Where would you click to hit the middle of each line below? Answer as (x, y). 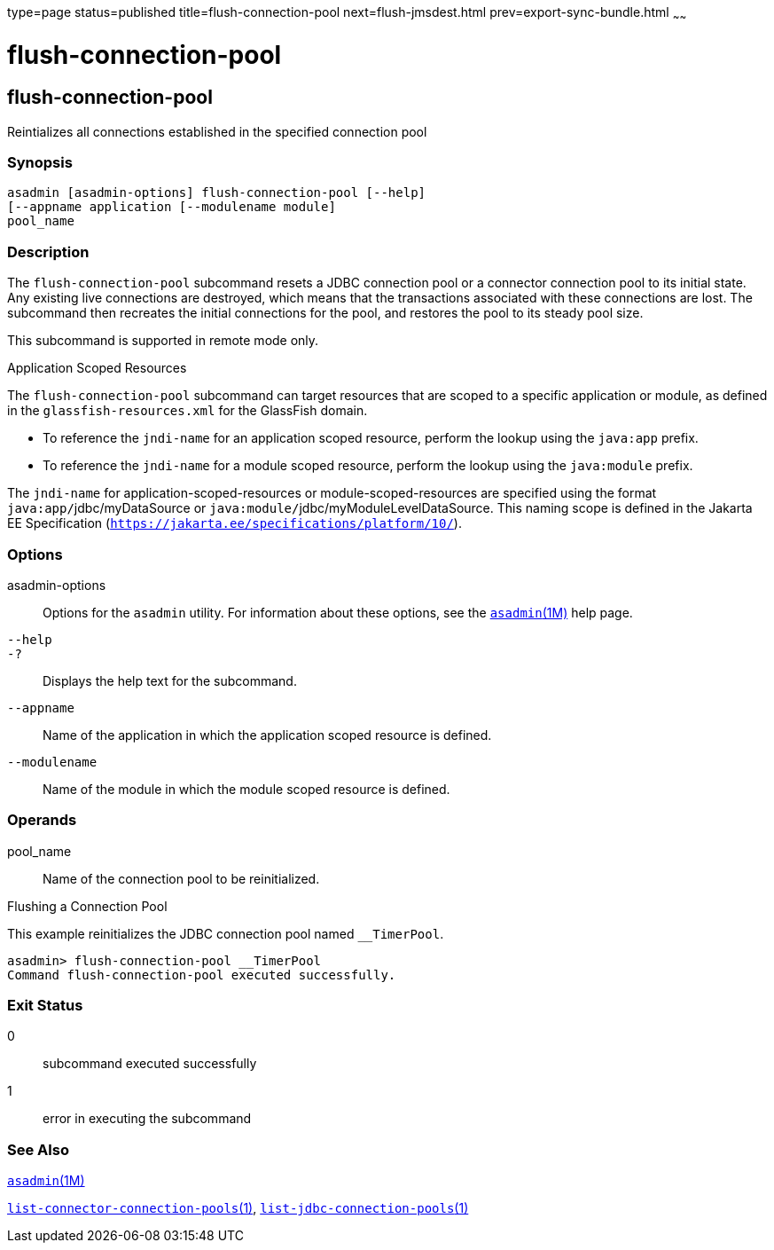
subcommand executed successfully (150, 1064)
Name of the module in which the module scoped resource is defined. (246, 789)
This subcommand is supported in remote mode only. (163, 341)
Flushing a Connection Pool (87, 906)
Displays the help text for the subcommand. (170, 680)
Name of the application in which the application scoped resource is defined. (267, 735)
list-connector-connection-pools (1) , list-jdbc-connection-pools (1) (238, 1208)
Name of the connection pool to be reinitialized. (181, 878)
